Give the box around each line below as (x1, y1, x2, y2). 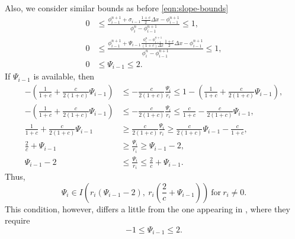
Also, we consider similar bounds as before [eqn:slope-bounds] (5, 2, 229, 14)
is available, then (33, 70, 95, 82)
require (5, 214, 30, 227)
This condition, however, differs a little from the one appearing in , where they (5, 202, 290, 215)
